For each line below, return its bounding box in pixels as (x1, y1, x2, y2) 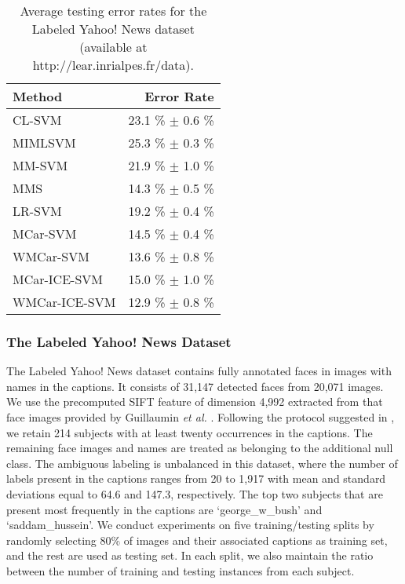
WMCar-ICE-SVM (13, 293, 116, 311)
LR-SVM (13, 202, 62, 220)
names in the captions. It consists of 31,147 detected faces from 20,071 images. (6, 378, 384, 394)
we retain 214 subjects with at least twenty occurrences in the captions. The (6, 424, 373, 440)
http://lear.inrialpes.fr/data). (32, 56, 194, 74)
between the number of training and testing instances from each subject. (6, 562, 355, 579)
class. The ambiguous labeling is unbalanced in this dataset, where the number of (6, 454, 398, 471)
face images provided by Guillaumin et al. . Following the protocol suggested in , (6, 409, 395, 425)
